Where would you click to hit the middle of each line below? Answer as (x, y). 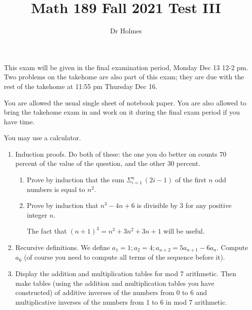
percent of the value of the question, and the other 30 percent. (108, 163)
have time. (19, 121)
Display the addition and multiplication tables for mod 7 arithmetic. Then (126, 273)
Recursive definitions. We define (63, 247)
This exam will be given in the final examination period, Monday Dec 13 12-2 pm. (126, 67)
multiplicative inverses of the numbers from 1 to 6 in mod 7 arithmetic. (121, 302)
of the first (191, 180)
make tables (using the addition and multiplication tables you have (115, 283)
